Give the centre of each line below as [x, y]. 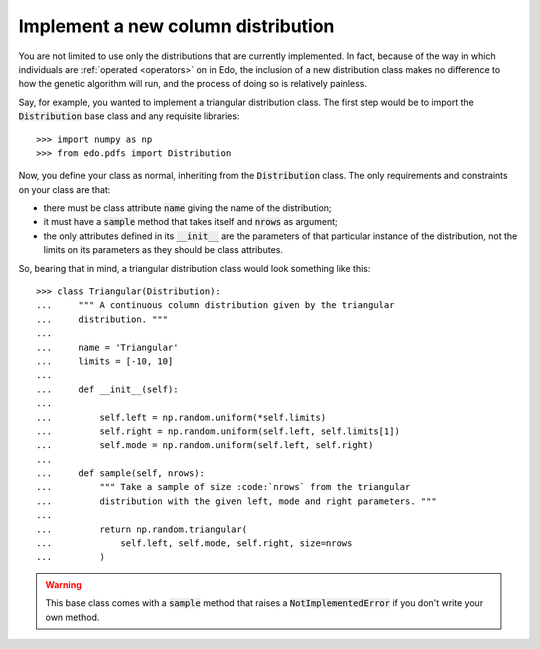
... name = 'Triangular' [107, 347]
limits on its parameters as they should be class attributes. [163, 250]
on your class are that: [64, 189]
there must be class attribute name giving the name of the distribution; [187, 208]
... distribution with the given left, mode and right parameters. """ [236, 501]
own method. [72, 617]
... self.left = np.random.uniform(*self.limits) [181, 417]
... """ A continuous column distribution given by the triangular [215, 305]
